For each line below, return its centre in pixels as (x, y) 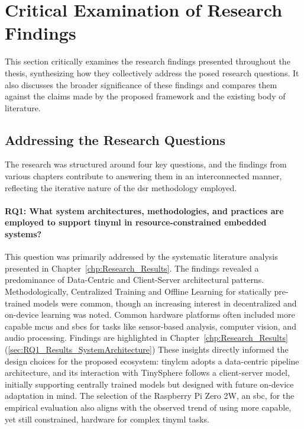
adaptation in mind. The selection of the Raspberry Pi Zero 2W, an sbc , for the (150, 396)
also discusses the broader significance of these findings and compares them (141, 84)
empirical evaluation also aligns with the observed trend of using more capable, (148, 407)
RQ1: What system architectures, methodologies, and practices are (144, 210)
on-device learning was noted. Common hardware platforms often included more (150, 315)
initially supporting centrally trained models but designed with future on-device (149, 384)
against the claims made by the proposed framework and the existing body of (145, 96)
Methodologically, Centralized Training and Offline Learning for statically (138, 291)
